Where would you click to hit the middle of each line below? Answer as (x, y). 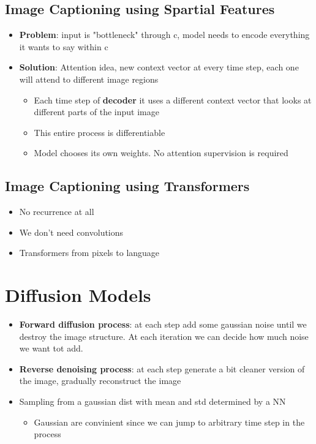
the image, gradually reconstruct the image (100, 381)
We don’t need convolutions (71, 232)
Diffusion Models (78, 295)
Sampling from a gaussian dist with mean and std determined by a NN (152, 401)
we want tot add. (51, 348)
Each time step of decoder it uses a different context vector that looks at (173, 100)
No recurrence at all (57, 212)
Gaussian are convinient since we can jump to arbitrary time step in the (169, 422)
